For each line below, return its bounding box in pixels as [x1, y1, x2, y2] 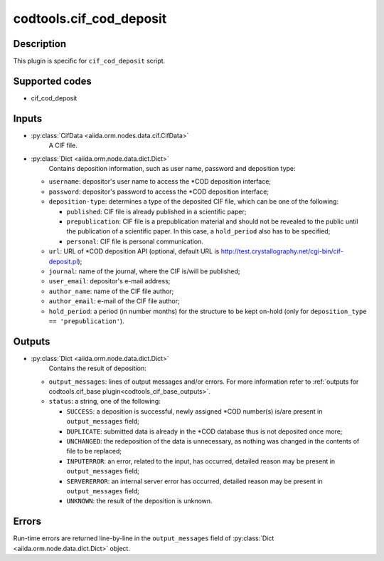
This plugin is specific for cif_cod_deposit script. [13, 57, 166, 65]
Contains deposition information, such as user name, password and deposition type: [48, 164, 296, 173]
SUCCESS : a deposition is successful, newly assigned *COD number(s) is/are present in [66, 407, 323, 416]
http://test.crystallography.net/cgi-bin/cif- [220, 247, 344, 256]
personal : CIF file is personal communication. [66, 237, 204, 246]
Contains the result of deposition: [48, 364, 146, 373]
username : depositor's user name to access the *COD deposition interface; [48, 177, 272, 186]
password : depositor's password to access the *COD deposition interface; [48, 187, 270, 196]
